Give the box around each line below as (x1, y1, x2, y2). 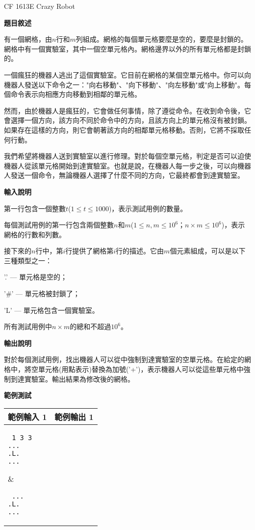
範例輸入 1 (8, 411, 47, 422)
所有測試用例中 (4, 321, 52, 332)
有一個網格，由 (4, 34, 52, 44)
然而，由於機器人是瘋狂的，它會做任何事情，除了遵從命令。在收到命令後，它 (4, 105, 251, 115)
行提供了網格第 (65, 246, 114, 256)
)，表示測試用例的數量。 (108, 203, 187, 213)
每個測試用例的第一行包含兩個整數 (4, 220, 114, 230)
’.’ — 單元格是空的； (4, 272, 68, 282)
